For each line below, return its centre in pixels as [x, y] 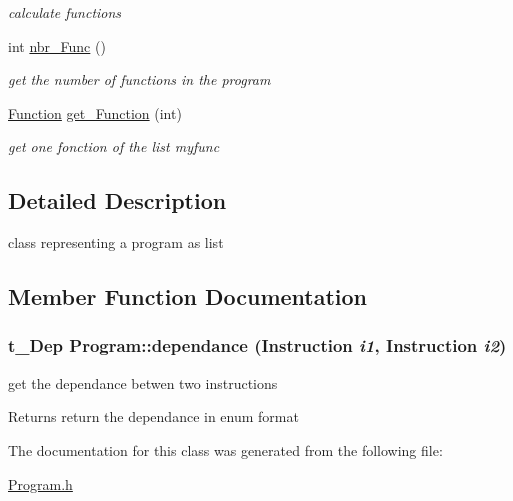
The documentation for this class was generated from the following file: [225, 449]
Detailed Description [117, 200]
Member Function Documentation [188, 296]
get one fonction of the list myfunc [114, 146]
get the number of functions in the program [139, 79]
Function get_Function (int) [95, 112]
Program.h [40, 483]
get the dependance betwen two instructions [143, 382]
